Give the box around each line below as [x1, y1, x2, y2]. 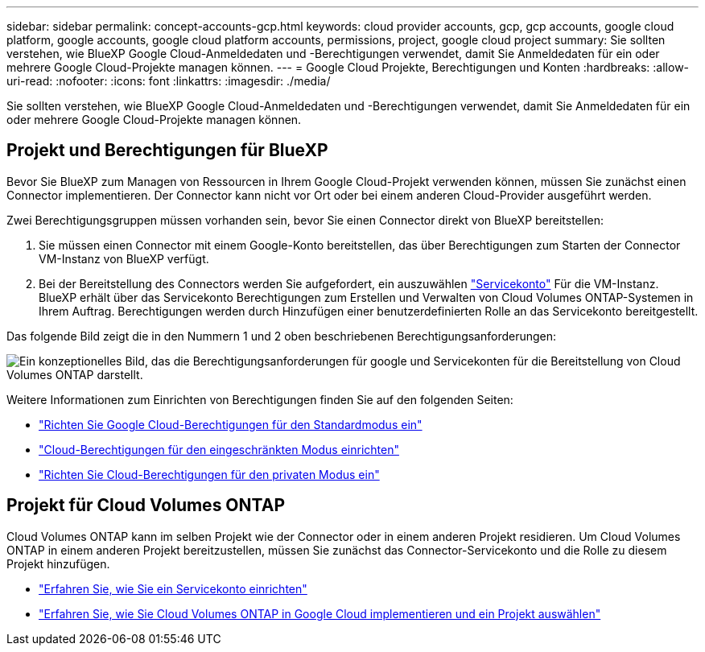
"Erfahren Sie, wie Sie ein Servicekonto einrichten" [39, 581, 307, 596]
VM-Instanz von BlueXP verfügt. [39, 251, 209, 266]
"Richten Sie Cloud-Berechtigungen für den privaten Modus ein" [39, 467, 380, 481]
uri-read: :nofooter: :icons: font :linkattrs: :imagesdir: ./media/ [6, 74, 331, 88]
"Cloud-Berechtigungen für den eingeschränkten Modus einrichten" [39, 442, 399, 456]
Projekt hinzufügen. [6, 556, 110, 571]
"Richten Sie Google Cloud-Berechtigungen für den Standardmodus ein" [39, 417, 423, 431]
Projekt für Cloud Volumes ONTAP [6, 495, 285, 516]
